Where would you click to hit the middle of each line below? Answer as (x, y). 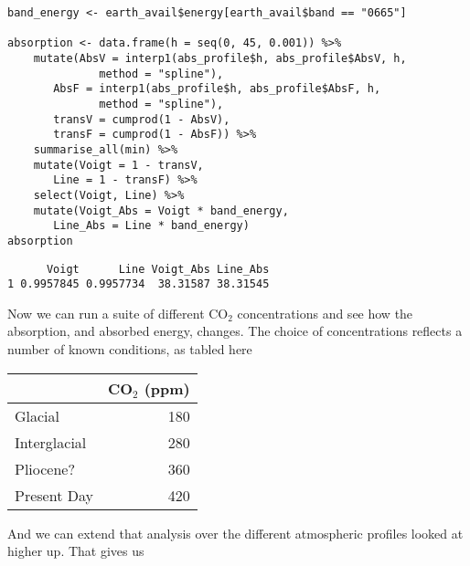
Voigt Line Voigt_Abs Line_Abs (158, 269)
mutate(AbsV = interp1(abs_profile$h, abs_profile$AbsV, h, (220, 58)
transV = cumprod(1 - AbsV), (142, 119)
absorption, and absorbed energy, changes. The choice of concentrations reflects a (235, 331)
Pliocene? (45, 468)
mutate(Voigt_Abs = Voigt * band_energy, (161, 210)
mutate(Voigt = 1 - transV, (118, 165)
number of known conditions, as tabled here (130, 349)
